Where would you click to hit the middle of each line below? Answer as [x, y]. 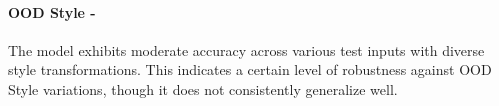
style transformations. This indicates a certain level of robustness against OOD [250, 69]
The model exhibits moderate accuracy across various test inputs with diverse [246, 49]
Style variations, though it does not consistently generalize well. [203, 88]
